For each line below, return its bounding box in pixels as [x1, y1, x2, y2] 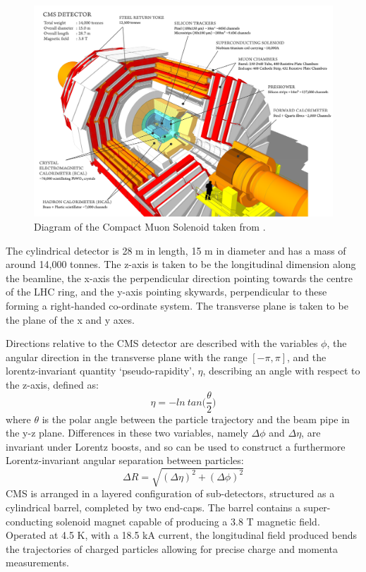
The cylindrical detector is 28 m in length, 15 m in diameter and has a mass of [6, 243, 346, 257]
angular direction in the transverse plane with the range [6, 349, 248, 364]
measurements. [6, 555, 70, 570]
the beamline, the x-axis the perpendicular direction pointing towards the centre [6, 270, 353, 285]
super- [303, 500, 331, 515]
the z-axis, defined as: [6, 377, 99, 391]
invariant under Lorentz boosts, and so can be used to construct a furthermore [6, 439, 346, 454]
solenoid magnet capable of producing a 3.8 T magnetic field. [56, 513, 320, 528]
